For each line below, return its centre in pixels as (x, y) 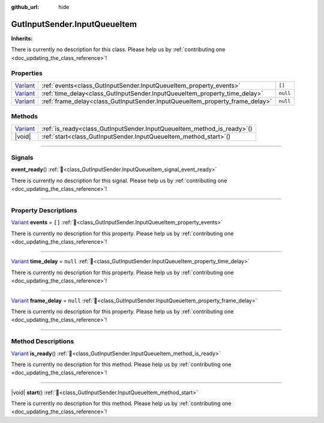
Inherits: (22, 38)
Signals (22, 157)
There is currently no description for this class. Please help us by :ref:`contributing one (118, 49)
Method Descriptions (43, 341)
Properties (27, 73)
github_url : (25, 7)
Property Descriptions (44, 210)
